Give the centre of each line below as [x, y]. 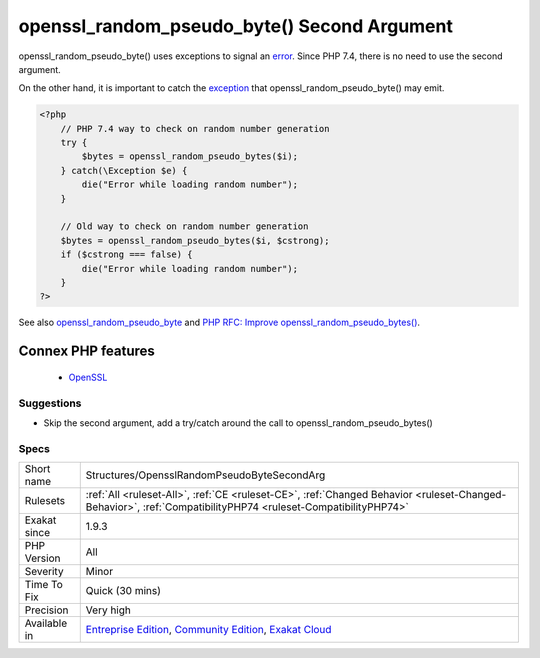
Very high [108, 610]
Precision [46, 610]
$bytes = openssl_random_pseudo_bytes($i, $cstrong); [195, 240]
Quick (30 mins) [123, 591]
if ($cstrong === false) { [127, 254]
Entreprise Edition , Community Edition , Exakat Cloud [208, 630]
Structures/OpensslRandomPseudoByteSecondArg [205, 475]
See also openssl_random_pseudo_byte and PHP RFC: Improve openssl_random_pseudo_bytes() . [219, 322]
